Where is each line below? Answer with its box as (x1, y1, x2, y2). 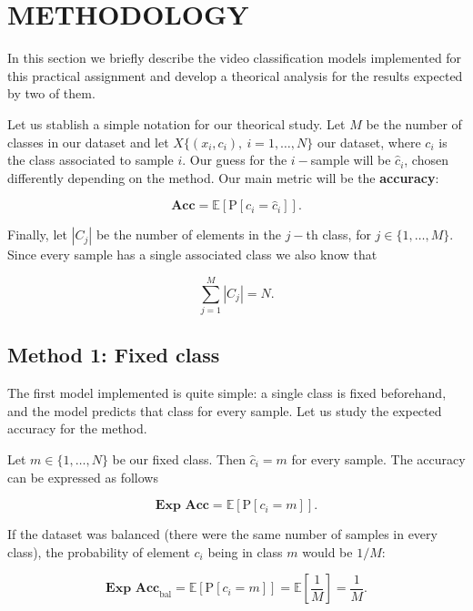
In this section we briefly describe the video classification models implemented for (7, 48, 462, 67)
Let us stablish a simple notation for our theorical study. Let (7, 114, 346, 133)
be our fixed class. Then (112, 449, 246, 468)
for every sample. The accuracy (291, 449, 466, 468)
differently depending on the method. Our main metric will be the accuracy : (7, 168, 439, 187)
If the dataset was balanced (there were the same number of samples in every (7, 524, 438, 544)
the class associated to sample (7, 150, 174, 169)
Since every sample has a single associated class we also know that (7, 245, 377, 264)
